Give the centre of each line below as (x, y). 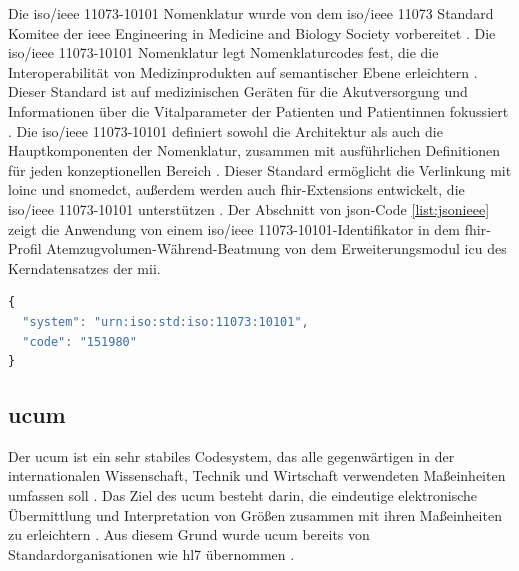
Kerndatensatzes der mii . (84, 267)
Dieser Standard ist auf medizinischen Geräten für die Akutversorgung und (238, 91)
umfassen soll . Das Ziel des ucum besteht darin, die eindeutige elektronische (243, 495)
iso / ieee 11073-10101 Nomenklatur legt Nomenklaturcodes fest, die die (223, 52)
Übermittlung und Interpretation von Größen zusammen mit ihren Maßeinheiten (255, 514)
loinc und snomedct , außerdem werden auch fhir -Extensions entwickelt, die (236, 189)
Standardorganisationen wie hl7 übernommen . (151, 553)
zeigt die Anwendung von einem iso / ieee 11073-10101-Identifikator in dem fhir (247, 228)
